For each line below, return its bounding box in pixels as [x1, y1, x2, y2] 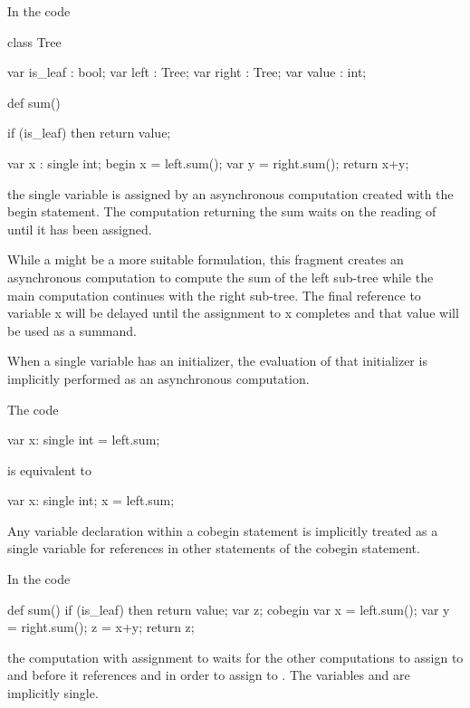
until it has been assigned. [7, 219, 152, 238]
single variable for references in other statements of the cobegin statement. [7, 539, 420, 558]
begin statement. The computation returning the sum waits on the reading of [7, 202, 436, 221]
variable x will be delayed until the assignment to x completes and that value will [7, 303, 459, 322]
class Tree [7, 32, 62, 51]
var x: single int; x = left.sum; [7, 491, 175, 510]
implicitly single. [7, 684, 99, 703]
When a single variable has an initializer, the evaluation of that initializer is [7, 351, 427, 370]
